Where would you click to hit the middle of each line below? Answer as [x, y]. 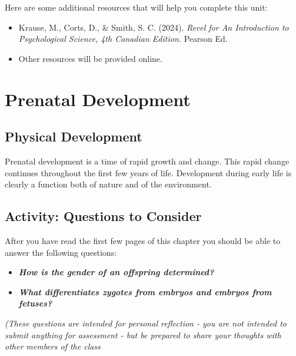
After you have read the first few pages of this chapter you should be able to [143, 240]
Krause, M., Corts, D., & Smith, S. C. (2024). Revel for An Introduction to [154, 27]
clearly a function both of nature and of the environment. [108, 184]
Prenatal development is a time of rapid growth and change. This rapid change [147, 161]
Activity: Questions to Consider [103, 216]
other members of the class [53, 346]
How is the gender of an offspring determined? [116, 272]
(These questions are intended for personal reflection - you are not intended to [146, 323]
